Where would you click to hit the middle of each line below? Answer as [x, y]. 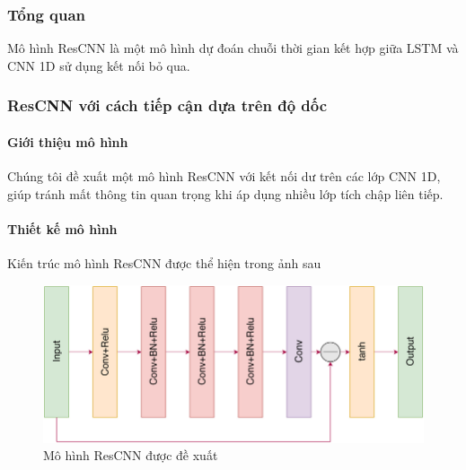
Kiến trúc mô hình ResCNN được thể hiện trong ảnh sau [164, 263]
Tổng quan [47, 14]
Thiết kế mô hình [62, 228]
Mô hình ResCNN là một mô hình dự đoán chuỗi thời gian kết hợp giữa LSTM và [233, 48]
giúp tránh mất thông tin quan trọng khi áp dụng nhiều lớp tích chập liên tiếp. [225, 193]
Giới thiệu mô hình [68, 141]
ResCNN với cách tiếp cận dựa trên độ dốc [167, 105]
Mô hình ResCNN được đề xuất [131, 455]
